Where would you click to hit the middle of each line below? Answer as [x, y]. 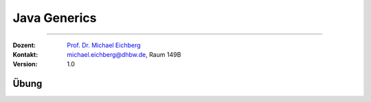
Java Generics [55, 18]
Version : [25, 64]
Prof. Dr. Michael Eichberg [104, 45]
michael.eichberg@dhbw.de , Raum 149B [124, 54]
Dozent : [24, 45]
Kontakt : [25, 54]
